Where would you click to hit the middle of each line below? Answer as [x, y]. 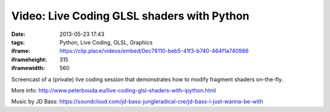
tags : [18, 42]
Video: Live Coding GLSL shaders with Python [130, 16]
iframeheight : [29, 59]
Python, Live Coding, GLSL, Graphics [106, 42]
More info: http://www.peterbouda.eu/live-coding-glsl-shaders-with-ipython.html [114, 90]
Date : [18, 34]
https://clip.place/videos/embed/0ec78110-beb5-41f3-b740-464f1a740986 [154, 51]
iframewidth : [28, 68]
